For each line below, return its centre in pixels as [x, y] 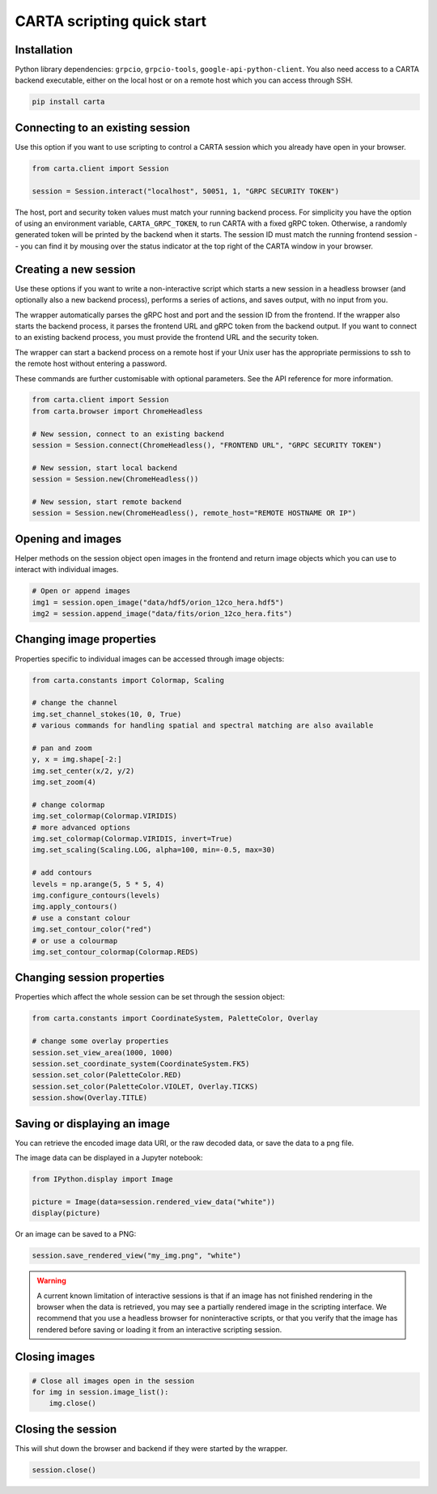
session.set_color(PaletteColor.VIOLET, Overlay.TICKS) [145, 1086]
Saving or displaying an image [92, 1124]
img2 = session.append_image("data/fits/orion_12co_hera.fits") [162, 614]
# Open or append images [81, 591]
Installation [44, 50]
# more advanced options [81, 827]
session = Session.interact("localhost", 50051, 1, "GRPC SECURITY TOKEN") [186, 191]
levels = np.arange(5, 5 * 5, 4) [98, 884]
